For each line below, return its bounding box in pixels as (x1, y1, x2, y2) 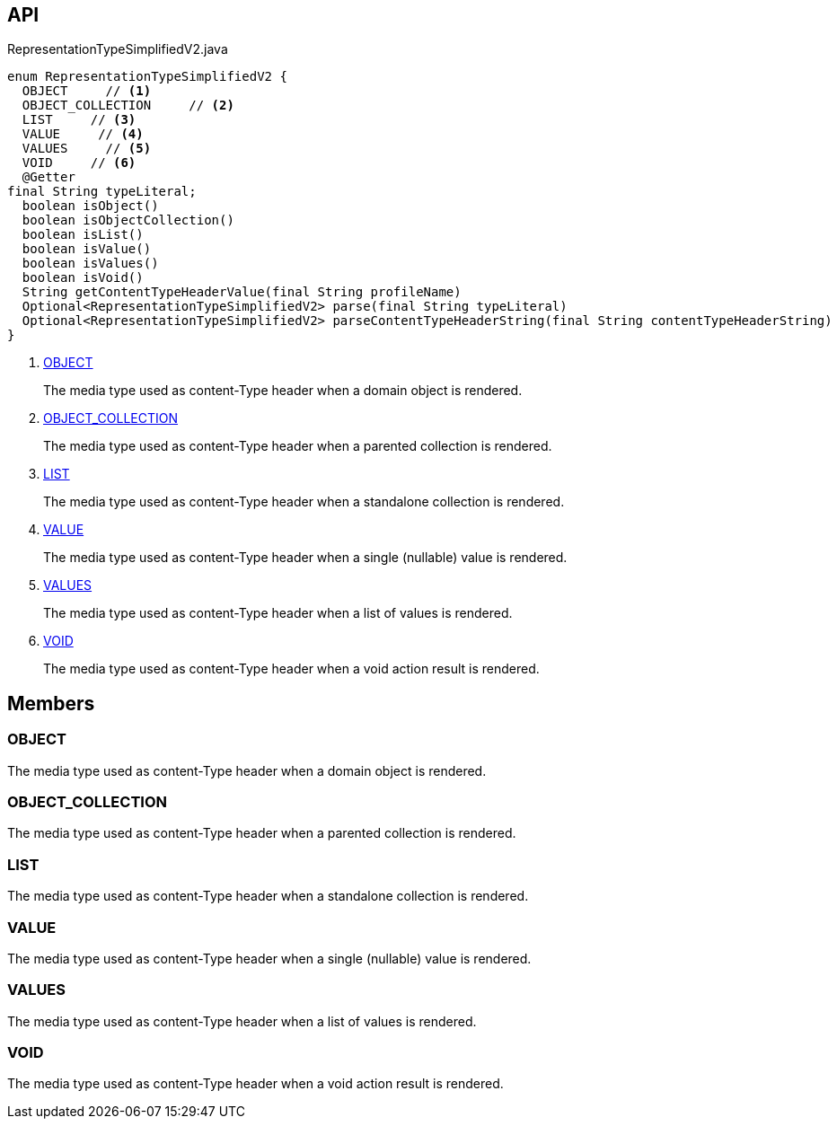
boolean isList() (22, 227, 144, 242)
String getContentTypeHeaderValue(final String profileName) (22, 285, 462, 300)
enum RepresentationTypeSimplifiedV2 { (7, 69, 287, 84)
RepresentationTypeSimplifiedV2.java (7, 41, 228, 57)
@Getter (22, 170, 75, 185)
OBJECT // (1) (22, 84, 152, 99)
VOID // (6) (22, 155, 137, 171)
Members (7, 691, 95, 715)
